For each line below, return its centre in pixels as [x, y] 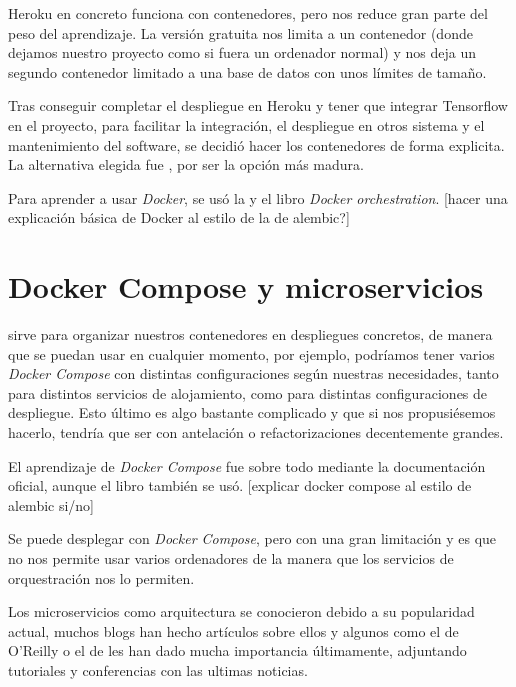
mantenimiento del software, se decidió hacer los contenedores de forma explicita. [256, 144]
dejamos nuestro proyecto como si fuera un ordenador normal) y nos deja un [242, 52]
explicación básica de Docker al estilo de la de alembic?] [179, 217]
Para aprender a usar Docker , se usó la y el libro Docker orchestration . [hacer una [258, 197]
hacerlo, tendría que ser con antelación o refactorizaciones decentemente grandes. [256, 432]
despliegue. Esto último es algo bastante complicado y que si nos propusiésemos [252, 412]
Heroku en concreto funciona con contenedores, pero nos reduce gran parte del [248, 13]
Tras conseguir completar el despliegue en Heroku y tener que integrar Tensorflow [258, 105]
